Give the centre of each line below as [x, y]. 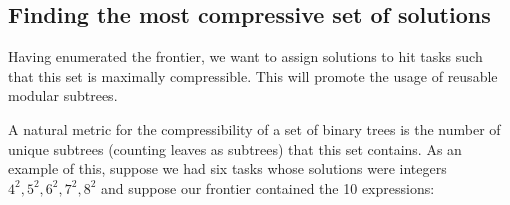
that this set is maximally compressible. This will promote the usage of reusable [253, 75]
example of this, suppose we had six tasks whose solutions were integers [227, 168]
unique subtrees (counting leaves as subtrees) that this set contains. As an [235, 148]
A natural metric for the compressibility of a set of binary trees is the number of [254, 128]
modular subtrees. [63, 95]
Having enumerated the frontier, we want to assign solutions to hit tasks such [245, 56]
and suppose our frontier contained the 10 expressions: [268, 187]
